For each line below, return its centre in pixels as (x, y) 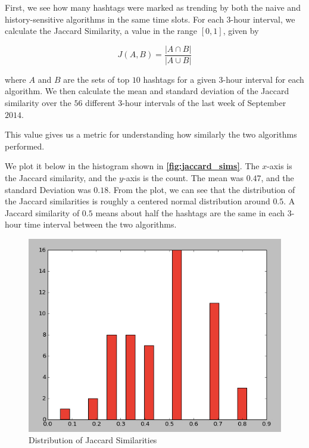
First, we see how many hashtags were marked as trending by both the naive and (153, 7)
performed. (25, 146)
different (100, 103)
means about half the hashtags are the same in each (190, 212)
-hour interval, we (263, 19)
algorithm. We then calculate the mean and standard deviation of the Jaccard (147, 91)
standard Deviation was (48, 189)
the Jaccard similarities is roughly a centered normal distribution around (138, 201)
